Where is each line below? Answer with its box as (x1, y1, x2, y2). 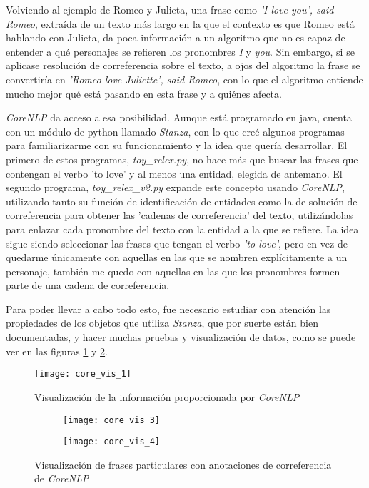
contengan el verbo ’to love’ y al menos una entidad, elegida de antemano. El (6, 166, 343, 181)
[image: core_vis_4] (63, 437, 161, 447)
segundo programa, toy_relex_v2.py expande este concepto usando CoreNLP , (6, 180, 345, 195)
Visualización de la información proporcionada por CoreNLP (34, 389, 300, 404)
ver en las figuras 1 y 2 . (6, 343, 108, 358)
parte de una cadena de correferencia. (6, 278, 170, 293)
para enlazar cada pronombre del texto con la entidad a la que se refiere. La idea (6, 221, 359, 236)
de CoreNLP (34, 471, 89, 486)
